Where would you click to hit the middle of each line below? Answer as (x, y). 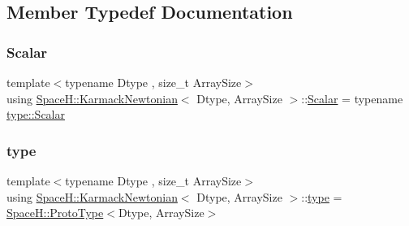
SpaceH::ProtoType (55, 213)
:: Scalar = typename (352, 98)
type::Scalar (36, 114)
